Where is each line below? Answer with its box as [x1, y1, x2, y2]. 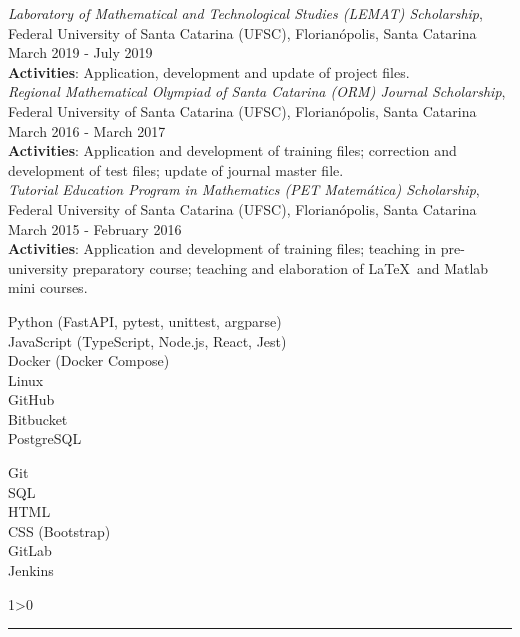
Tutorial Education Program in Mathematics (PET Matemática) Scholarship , [8, 179, 480, 200]
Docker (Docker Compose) [8, 350, 170, 371]
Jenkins [8, 560, 54, 581]
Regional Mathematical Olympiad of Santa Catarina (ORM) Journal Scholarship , [8, 81, 506, 102]
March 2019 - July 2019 [8, 42, 153, 63]
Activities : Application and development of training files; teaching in [8, 238, 437, 259]
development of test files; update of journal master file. [8, 159, 344, 180]
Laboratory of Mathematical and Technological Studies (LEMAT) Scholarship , [8, 3, 483, 23]
